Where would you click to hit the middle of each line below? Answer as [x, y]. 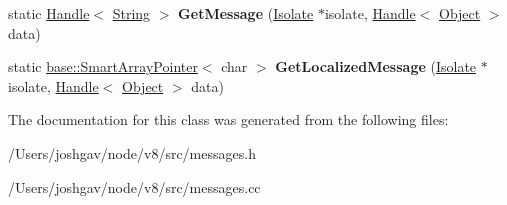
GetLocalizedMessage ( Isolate [376, 66]
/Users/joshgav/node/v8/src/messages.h [132, 152]
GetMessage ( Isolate [246, 13]
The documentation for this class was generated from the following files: [228, 119]
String [131, 13]
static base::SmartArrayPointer [103, 66]
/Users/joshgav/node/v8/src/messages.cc [134, 186]
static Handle [49, 13]
